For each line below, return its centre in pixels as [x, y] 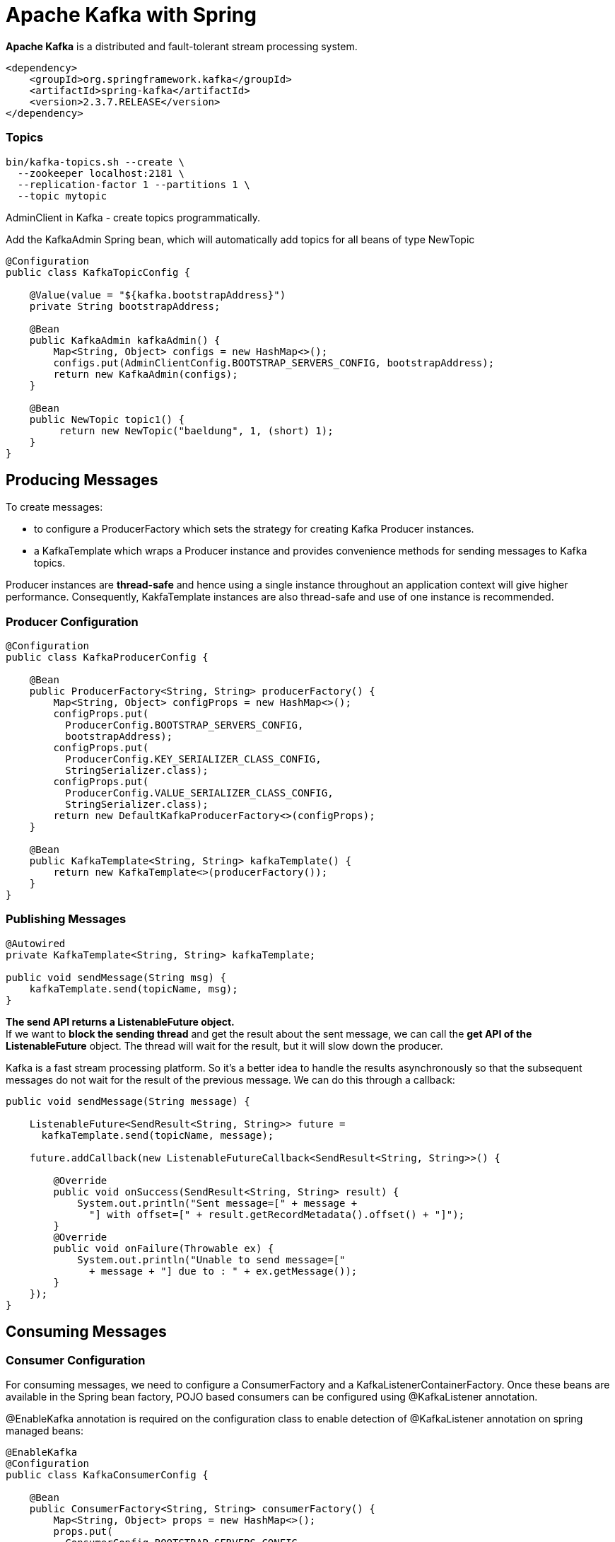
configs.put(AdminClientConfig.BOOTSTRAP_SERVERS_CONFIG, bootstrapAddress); [274, 363]
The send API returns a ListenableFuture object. [120, 1021]
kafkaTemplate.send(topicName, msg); [134, 989]
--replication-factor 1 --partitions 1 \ [134, 184]
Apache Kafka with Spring [131, 15]
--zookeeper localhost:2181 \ [101, 173]
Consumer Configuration [76, 1360]
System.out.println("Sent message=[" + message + [217, 1203]
